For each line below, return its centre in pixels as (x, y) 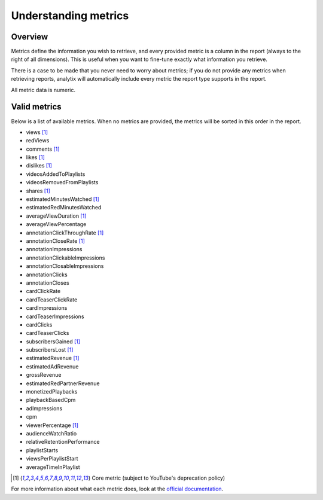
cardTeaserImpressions (55, 316)
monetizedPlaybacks (52, 392)
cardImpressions (47, 308)
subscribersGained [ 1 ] (53, 342)
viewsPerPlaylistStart (52, 459)
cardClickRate (43, 291)
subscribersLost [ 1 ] (50, 350)
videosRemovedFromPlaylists (62, 182)
